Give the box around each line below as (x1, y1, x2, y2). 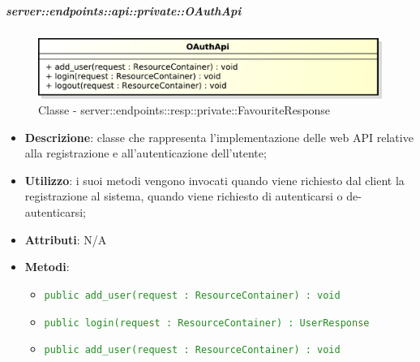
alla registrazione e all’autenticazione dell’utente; (24, 144, 267, 162)
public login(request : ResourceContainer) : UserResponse (44, 317, 370, 329)
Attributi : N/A (24, 231, 107, 248)
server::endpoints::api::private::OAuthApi (6, 2, 242, 19)
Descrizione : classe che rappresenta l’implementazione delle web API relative (24, 128, 414, 145)
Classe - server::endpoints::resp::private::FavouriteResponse (38, 101, 331, 119)
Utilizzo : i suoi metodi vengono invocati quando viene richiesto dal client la (24, 171, 405, 188)
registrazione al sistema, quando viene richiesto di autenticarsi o (24, 187, 343, 205)
